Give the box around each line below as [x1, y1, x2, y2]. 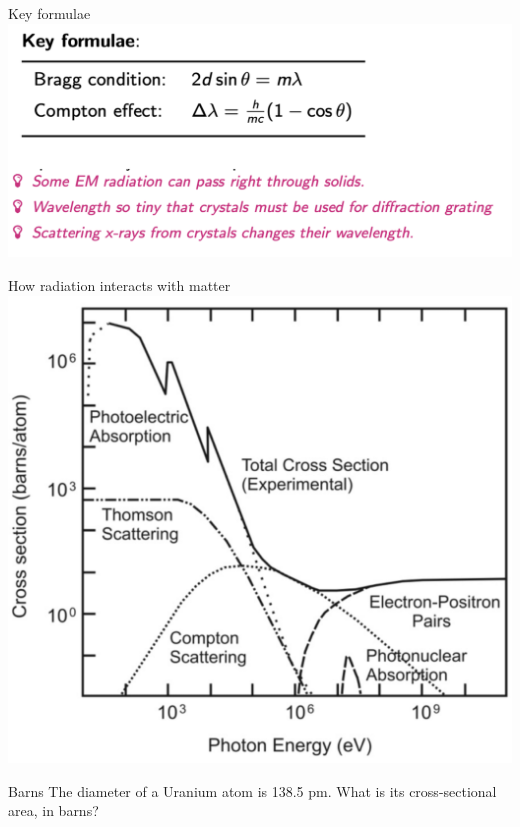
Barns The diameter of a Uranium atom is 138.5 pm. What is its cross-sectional [8, 780, 497, 801]
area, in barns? [8, 800, 99, 821]
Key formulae [8, 3, 91, 23]
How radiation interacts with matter [8, 274, 231, 295]
